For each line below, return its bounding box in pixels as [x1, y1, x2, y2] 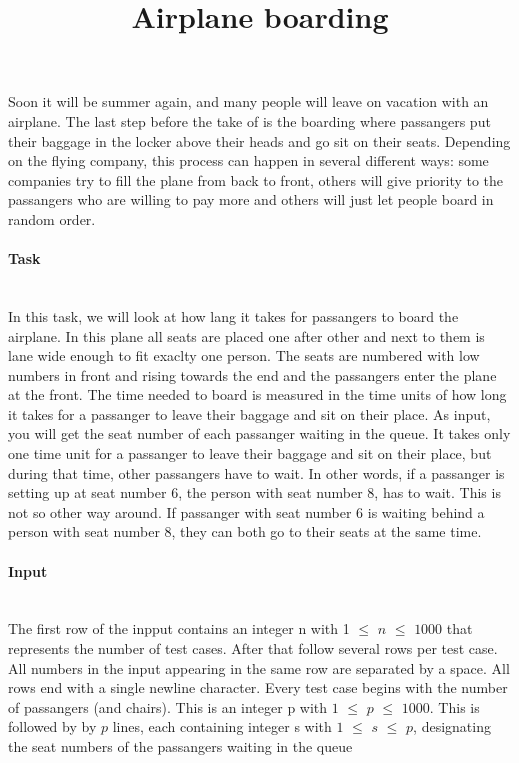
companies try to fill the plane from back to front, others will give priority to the [8, 169, 504, 190]
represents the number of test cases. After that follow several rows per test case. [8, 638, 498, 659]
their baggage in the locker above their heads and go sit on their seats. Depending [8, 130, 511, 151]
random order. [8, 208, 96, 229]
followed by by [8, 716, 97, 737]
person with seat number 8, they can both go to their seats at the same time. [8, 521, 482, 542]
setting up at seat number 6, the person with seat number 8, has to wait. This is [8, 482, 501, 503]
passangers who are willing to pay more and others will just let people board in [8, 189, 494, 210]
